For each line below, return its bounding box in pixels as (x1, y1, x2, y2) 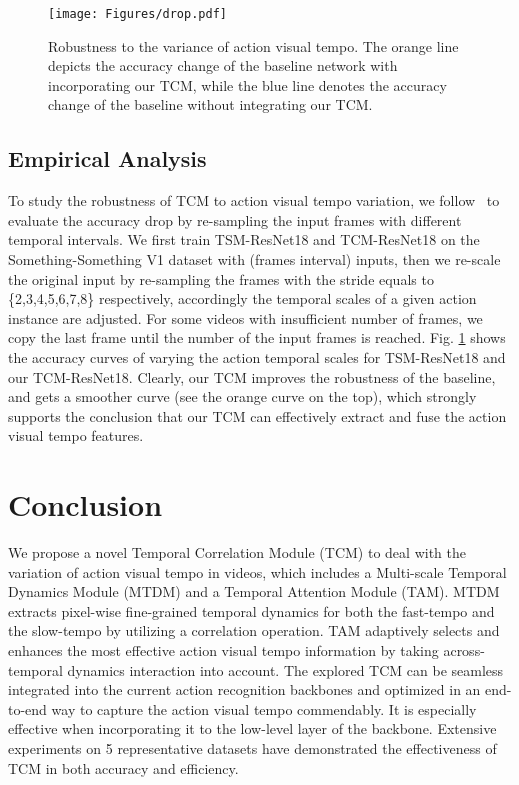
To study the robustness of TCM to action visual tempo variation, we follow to (8, 190, 500, 211)
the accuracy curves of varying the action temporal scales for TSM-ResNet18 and (8, 346, 506, 367)
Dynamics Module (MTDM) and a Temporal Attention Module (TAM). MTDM (8, 581, 500, 602)
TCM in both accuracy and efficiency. (8, 757, 239, 778)
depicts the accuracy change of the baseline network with (48, 55, 398, 76)
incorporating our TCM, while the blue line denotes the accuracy (48, 74, 447, 95)
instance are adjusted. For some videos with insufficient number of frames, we (8, 307, 483, 328)
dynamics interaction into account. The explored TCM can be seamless (67, 659, 504, 680)
